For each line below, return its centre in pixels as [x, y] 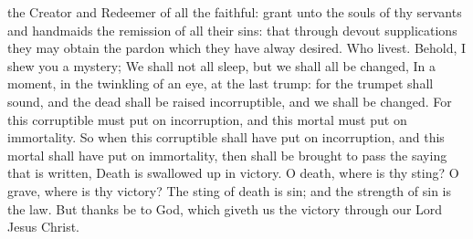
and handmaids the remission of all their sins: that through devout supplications [232, 30]
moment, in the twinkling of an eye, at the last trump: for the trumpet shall [221, 83]
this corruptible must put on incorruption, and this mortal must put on [207, 119]
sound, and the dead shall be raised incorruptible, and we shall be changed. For [230, 101]
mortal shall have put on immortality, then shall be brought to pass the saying [227, 155]
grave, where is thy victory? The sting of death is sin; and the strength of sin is [230, 190]
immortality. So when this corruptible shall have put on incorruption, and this [226, 137]
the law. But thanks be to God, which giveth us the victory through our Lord [225, 208]
